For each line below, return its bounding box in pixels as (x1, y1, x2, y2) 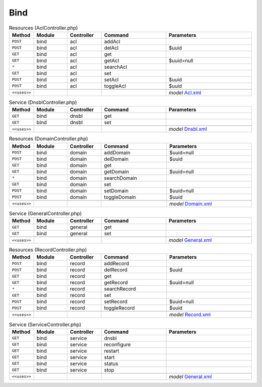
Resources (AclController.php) (9, 24, 78, 31)
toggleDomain (104, 194, 136, 201)
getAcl (104, 57, 119, 64)
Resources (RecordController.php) (9, 247, 87, 253)
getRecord (104, 279, 128, 286)
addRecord (104, 260, 130, 267)
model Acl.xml (168, 89, 201, 96)
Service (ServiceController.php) (9, 321, 82, 328)
